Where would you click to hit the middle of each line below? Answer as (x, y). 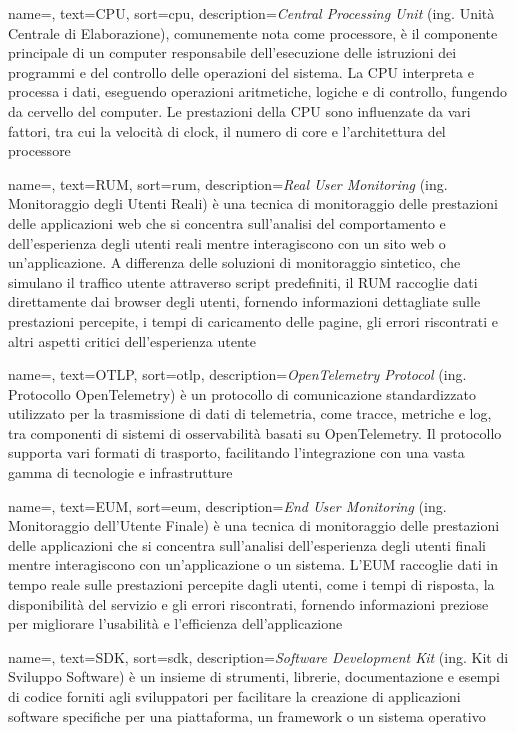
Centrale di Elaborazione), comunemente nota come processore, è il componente (253, 32)
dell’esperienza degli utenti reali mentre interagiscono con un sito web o (227, 242)
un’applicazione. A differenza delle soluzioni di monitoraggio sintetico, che (234, 262)
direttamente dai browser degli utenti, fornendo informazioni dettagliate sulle (244, 301)
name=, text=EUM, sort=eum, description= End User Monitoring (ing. (227, 505)
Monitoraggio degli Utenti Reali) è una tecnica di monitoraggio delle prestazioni (253, 203)
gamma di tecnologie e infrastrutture (120, 472)
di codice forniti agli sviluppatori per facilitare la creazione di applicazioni (234, 696)
